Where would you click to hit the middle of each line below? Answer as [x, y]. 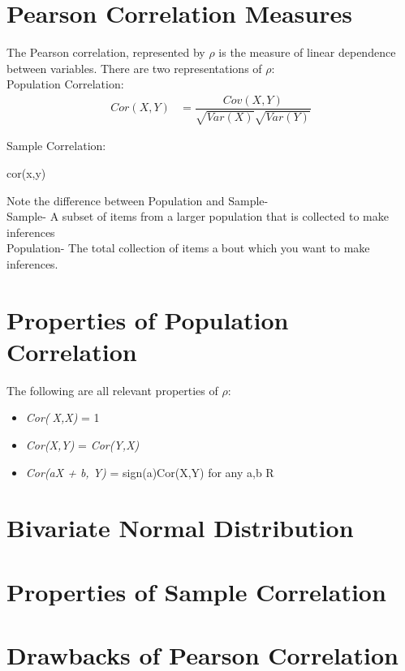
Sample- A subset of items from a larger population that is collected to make [198, 216]
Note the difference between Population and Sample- [138, 200]
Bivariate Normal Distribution [180, 528]
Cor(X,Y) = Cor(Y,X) [82, 445]
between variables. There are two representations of [134, 68]
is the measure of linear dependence [307, 52]
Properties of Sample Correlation [196, 591]
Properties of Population [148, 319]
